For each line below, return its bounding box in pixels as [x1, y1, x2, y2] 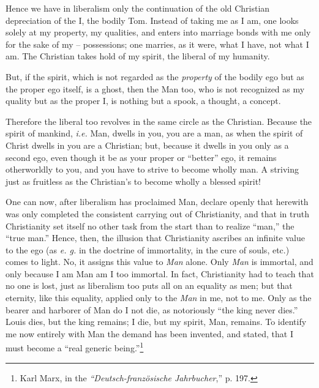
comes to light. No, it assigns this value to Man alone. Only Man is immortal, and [6, 255, 313, 268]
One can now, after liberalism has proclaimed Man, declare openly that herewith [6, 195, 309, 208]
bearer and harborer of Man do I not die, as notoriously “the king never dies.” [6, 303, 298, 316]
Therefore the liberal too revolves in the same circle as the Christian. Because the [6, 114, 312, 127]
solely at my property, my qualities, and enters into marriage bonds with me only [6, 26, 311, 39]
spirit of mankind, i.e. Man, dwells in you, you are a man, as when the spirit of [6, 127, 303, 140]
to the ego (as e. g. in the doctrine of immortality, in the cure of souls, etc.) [6, 243, 290, 256]
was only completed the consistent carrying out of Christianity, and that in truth [6, 207, 309, 220]
